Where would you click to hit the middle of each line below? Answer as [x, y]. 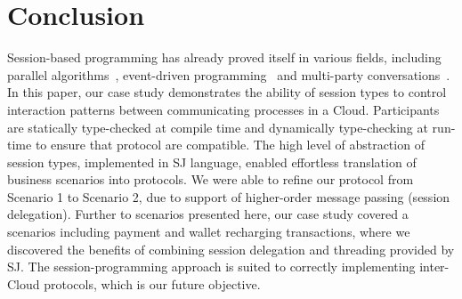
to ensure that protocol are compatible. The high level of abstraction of [230, 145]
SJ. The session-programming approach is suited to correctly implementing [211, 267]
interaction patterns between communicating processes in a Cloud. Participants [223, 109]
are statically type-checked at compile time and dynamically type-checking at [218, 127]
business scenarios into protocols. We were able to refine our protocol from [211, 179]
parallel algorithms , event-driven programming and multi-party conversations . [229, 74]
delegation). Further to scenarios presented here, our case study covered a [208, 214]
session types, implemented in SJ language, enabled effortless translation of [212, 162]
